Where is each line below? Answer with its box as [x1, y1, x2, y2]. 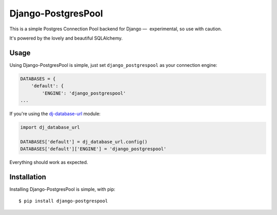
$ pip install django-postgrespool [18, 198, 108, 204]
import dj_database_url [20, 124, 81, 130]
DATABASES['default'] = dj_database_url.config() [20, 139, 148, 145]
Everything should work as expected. [9, 159, 88, 166]
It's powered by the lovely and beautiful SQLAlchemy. [9, 35, 123, 41]
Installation [9, 172, 46, 181]
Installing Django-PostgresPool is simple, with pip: [9, 186, 115, 192]
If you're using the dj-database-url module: [9, 111, 101, 117]
